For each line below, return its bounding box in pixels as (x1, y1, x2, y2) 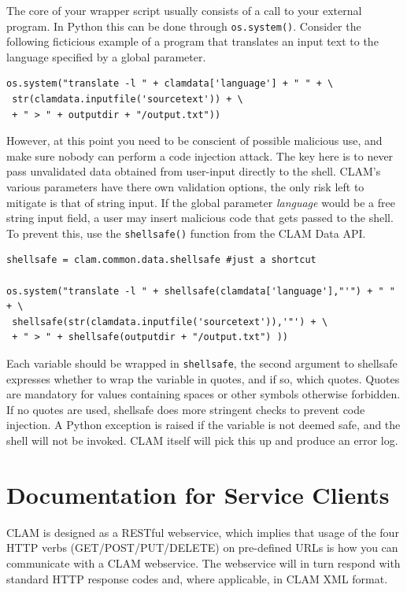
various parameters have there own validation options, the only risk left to (6, 179, 364, 194)
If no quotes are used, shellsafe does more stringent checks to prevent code (6, 401, 365, 417)
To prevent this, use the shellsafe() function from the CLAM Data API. (6, 224, 366, 241)
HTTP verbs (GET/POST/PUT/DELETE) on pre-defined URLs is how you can (6, 539, 398, 556)
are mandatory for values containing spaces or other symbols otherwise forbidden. (6, 386, 401, 402)
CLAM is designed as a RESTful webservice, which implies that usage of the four (6, 524, 399, 540)
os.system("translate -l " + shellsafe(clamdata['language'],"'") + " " (6, 285, 395, 297)
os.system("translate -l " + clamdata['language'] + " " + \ (6, 78, 334, 90)
